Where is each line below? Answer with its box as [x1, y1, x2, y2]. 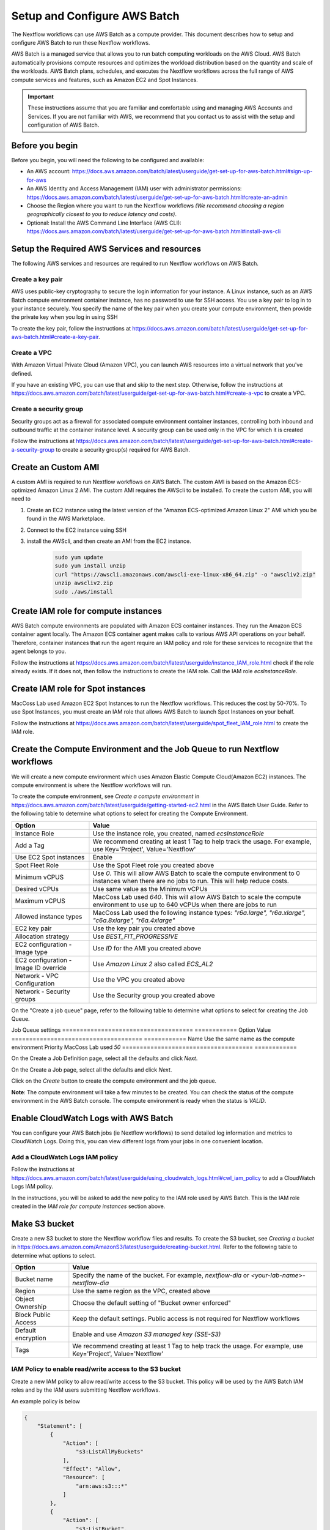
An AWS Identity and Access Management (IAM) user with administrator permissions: [26, 185, 242, 192]
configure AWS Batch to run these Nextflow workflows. [11, 39, 150, 46]
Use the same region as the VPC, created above [72, 1287, 211, 1296]
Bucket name [15, 1275, 53, 1283]
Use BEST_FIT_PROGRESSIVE [92, 932, 178, 941]
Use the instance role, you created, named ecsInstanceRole [92, 829, 265, 838]
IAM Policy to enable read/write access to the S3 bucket [11, 1365, 182, 1373]
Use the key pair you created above [92, 924, 196, 933]
